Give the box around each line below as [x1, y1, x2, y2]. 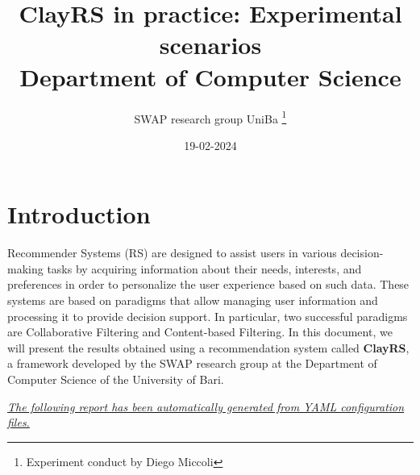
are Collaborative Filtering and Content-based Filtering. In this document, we [7, 323, 393, 340]
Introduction [7, 198, 151, 231]
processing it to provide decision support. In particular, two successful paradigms [7, 307, 408, 324]
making [7, 260, 44, 277]
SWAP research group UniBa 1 [134, 107, 287, 127]
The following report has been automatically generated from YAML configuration [7, 398, 405, 415]
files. [7, 414, 30, 431]
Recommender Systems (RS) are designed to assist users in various [7, 244, 337, 261]
